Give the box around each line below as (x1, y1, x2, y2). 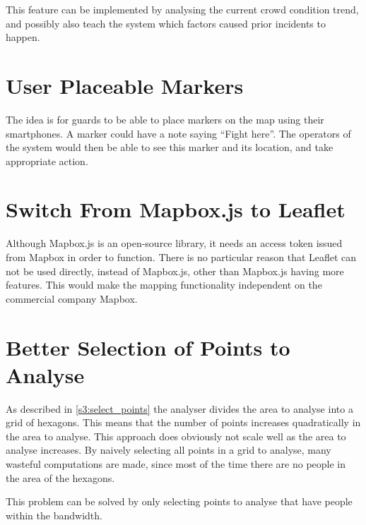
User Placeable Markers (6, 71, 244, 99)
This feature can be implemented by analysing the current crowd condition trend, (6, 2, 359, 16)
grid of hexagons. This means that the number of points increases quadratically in (6, 415, 361, 430)
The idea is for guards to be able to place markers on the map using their (6, 111, 324, 126)
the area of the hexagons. (6, 470, 115, 485)
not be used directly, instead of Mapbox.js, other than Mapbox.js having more (6, 263, 344, 278)
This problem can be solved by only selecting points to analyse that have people (6, 494, 353, 509)
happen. (6, 30, 40, 44)
